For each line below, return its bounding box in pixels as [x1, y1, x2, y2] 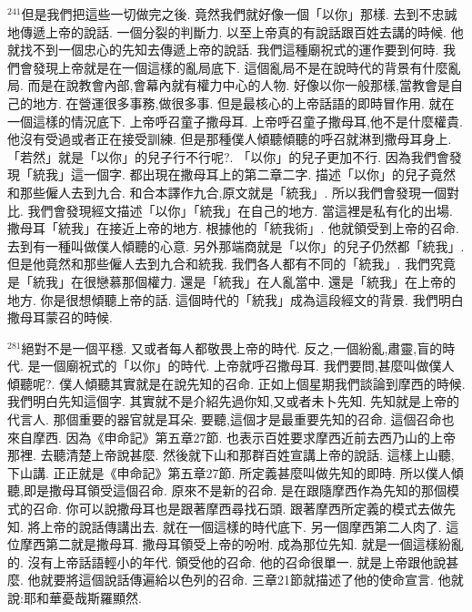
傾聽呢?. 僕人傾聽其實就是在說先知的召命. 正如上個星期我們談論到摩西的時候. [7, 373, 466, 393]
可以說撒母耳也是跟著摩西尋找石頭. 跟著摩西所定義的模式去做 [78, 499, 444, 518]
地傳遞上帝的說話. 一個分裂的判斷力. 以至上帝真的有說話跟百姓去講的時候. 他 [7, 22, 464, 41]
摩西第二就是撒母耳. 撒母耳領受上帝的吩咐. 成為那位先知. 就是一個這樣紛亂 [19, 535, 464, 554]
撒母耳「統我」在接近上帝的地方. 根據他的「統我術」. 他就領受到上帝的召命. [7, 219, 459, 238]
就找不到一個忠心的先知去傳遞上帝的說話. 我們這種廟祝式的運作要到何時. [7, 40, 439, 59]
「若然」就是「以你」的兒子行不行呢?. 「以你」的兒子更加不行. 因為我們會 [7, 147, 449, 166]
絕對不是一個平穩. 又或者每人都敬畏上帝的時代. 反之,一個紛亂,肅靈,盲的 [21, 338, 443, 357]
